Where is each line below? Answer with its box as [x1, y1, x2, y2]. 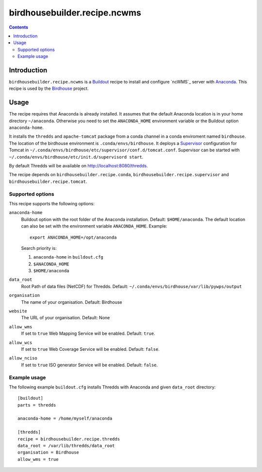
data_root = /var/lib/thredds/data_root [17, 443, 115, 449]
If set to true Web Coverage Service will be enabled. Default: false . [21, 346, 160, 352]
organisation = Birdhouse [17, 450, 80, 456]
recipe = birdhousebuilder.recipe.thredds [17, 436, 120, 441]
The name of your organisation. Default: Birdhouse [21, 299, 122, 305]
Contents [9, 24, 29, 30]
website [9, 309, 28, 314]
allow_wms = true [17, 456, 59, 462]
